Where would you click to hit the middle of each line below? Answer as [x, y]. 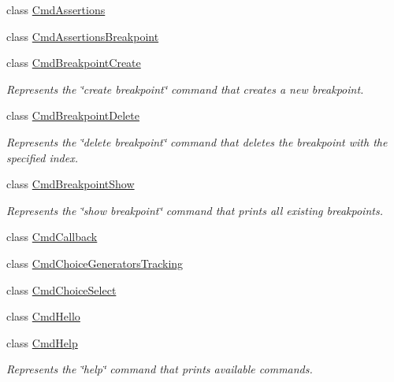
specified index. [42, 157]
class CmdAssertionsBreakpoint [83, 36]
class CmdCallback [52, 237]
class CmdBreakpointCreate [74, 63]
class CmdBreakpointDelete [73, 115]
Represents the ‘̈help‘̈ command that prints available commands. [160, 369]
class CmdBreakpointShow [71, 184]
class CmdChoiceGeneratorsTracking [95, 263]
